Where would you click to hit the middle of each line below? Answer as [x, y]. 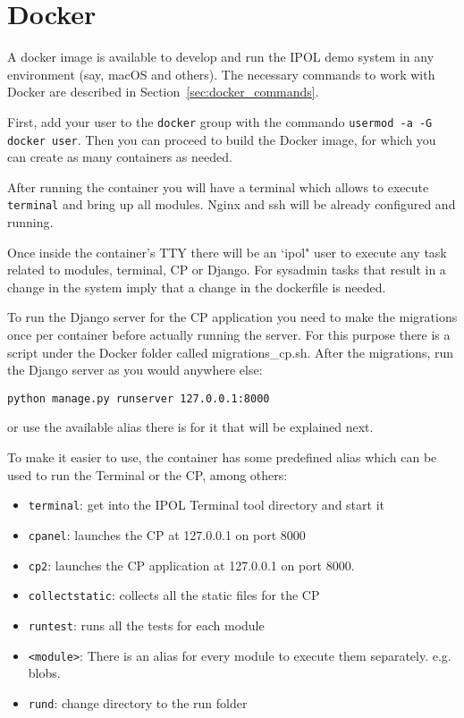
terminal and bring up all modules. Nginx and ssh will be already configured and [232, 204]
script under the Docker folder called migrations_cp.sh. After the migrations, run [231, 352]
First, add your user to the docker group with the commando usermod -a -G [220, 121]
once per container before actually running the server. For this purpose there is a [229, 335]
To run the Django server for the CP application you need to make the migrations [232, 317]
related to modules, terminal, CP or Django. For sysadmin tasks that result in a [227, 270]
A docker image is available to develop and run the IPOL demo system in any [221, 57]
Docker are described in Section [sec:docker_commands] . [163, 92]
